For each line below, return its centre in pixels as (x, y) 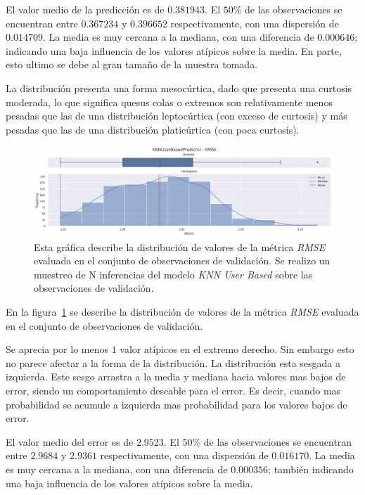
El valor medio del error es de (70, 441)
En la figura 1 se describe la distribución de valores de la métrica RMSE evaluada (182, 312)
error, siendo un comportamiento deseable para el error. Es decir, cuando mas (173, 391)
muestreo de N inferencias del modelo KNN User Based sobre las (173, 274)
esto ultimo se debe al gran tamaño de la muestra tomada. (132, 64)
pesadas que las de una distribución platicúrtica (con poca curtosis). (153, 129)
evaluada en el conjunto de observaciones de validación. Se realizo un (182, 261)
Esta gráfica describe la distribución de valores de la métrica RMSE (180, 246)
